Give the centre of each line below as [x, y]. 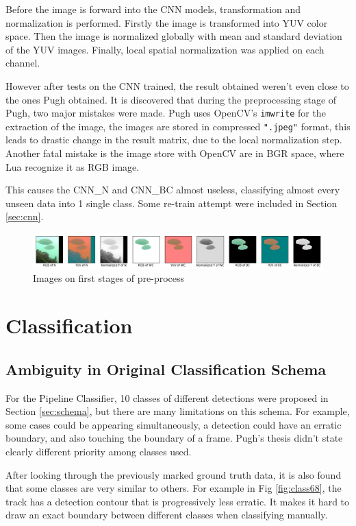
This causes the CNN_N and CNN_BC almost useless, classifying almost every [173, 190]
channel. [23, 63]
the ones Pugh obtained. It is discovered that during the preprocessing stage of [171, 99]
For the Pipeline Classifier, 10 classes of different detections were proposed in [167, 397]
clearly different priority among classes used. [99, 451]
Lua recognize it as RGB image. [73, 166]
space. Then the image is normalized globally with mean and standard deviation [174, 36]
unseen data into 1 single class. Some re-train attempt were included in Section [171, 203]
